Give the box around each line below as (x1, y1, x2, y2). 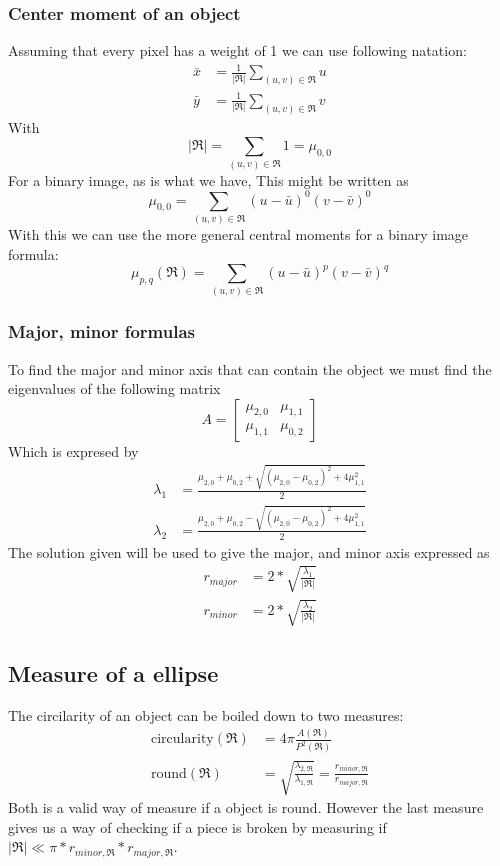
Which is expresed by (8, 440, 139, 461)
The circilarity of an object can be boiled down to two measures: (8, 704, 404, 725)
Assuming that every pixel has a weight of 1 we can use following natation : (8, 40, 467, 61)
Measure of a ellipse (8, 657, 219, 688)
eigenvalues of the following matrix (8, 378, 221, 399)
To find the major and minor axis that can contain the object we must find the (8, 358, 492, 379)
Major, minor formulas (8, 319, 195, 344)
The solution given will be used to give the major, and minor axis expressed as (8, 541, 490, 562)
